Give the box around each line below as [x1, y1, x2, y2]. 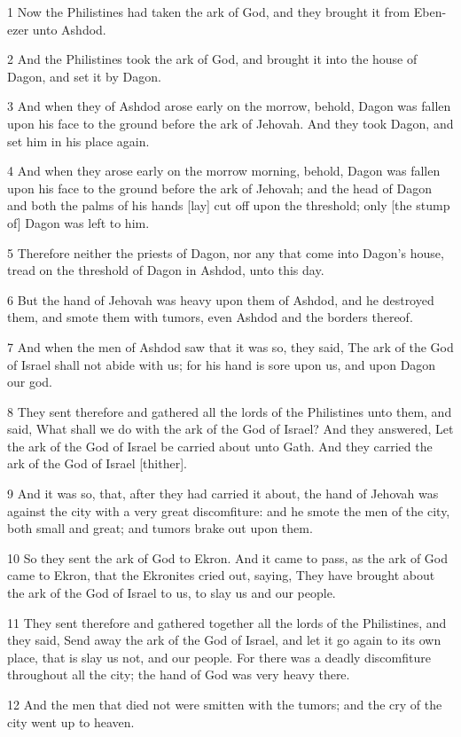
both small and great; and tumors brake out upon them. [7, 519, 313, 537]
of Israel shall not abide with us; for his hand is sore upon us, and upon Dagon [7, 355, 436, 373]
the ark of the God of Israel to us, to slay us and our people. [7, 584, 336, 602]
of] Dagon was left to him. [7, 213, 150, 231]
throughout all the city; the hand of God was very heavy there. [7, 665, 350, 684]
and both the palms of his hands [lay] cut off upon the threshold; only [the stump [7, 196, 450, 215]
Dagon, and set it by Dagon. [7, 67, 161, 85]
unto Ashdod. [32, 20, 106, 38]
